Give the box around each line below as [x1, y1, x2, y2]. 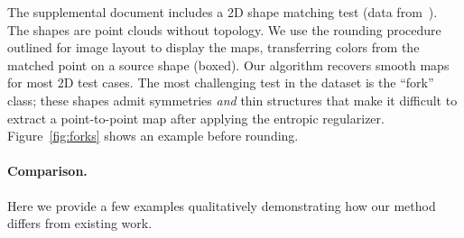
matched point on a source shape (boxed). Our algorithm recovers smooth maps [7, 55, 450, 74]
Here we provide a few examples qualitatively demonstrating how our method [7, 196, 436, 215]
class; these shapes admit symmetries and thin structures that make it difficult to [7, 90, 458, 109]
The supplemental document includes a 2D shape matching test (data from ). [7, 3, 438, 21]
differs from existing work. [7, 214, 153, 233]
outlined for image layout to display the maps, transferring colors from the [7, 38, 420, 57]
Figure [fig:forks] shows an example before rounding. [7, 126, 299, 145]
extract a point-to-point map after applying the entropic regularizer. [7, 108, 385, 127]
